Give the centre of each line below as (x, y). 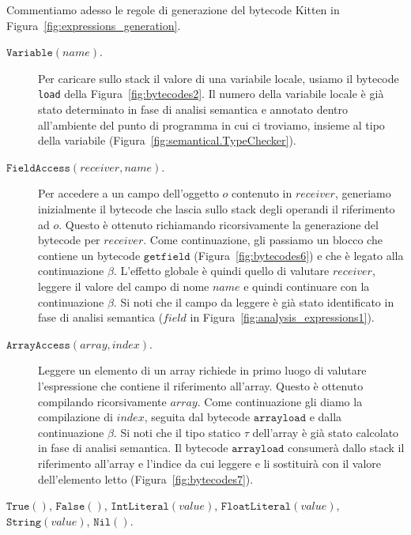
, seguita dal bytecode (197, 417)
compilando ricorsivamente (102, 401)
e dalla (326, 417)
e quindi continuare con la (307, 286)
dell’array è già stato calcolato (326, 432)
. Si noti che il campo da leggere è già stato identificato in (254, 301)
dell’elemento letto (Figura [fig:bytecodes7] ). (146, 478)
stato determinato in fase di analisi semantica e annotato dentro (193, 109)
